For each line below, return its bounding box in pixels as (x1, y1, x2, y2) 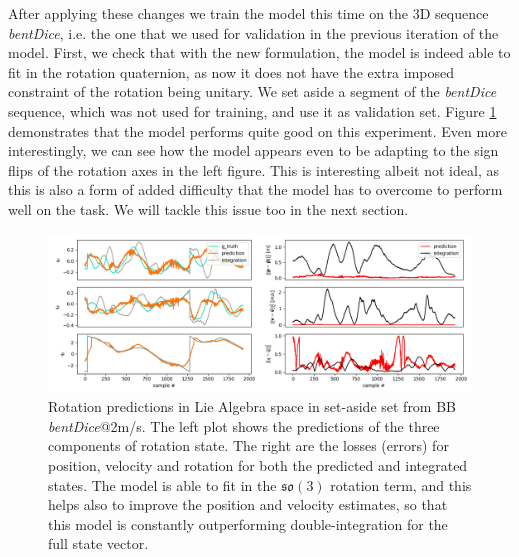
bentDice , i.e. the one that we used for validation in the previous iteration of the (8, 22, 499, 43)
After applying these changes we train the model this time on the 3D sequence (8, 3, 489, 23)
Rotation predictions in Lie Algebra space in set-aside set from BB (48, 396, 457, 417)
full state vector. (48, 533, 149, 554)
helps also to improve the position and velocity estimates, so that (48, 494, 448, 515)
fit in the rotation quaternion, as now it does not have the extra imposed (8, 61, 455, 82)
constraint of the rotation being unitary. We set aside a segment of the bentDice (8, 81, 497, 102)
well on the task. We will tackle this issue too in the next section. (8, 198, 409, 219)
